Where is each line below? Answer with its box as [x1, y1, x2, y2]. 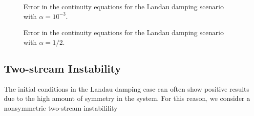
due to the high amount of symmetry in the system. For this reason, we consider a [4, 93, 250, 103]
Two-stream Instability [4, 60, 121, 76]
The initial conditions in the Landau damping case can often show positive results [4, 83, 249, 94]
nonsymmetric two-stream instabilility [4, 102, 118, 113]
